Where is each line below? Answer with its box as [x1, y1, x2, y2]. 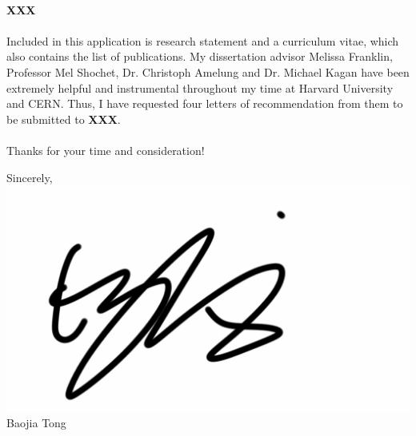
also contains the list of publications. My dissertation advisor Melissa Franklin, [6, 48, 393, 65]
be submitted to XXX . [6, 110, 121, 127]
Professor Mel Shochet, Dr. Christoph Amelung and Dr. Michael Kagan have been [6, 63, 410, 80]
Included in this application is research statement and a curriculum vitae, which [6, 32, 399, 49]
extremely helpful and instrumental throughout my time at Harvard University [6, 79, 394, 96]
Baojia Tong [6, 414, 66, 431]
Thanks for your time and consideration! [6, 141, 205, 158]
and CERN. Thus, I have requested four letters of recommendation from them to [6, 95, 403, 112]
